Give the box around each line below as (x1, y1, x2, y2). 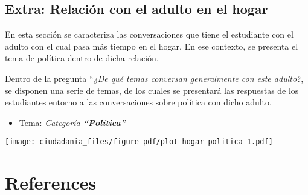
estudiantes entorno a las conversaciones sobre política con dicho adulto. (5, 96, 272, 108)
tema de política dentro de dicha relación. (5, 51, 159, 64)
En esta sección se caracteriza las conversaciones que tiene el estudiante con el (5, 28, 294, 41)
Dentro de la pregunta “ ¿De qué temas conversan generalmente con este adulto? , (5, 71, 304, 84)
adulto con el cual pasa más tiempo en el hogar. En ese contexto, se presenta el (5, 39, 298, 52)
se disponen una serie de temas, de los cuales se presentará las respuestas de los (5, 84, 299, 96)
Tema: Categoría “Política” (19, 116, 126, 128)
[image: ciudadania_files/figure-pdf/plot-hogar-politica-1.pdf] (5, 137, 273, 147)
